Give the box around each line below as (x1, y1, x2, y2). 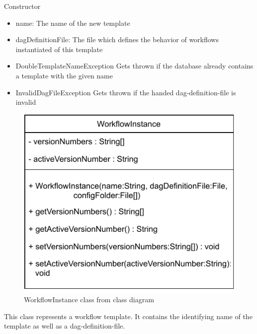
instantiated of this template (15, 44, 103, 54)
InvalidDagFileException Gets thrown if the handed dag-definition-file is (15, 87, 236, 97)
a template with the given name (15, 70, 113, 80)
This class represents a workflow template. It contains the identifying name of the (4, 311, 253, 321)
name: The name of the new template (15, 17, 130, 28)
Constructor (4, 1, 41, 11)
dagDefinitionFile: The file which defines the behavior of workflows (15, 34, 219, 45)
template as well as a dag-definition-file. (4, 321, 125, 331)
